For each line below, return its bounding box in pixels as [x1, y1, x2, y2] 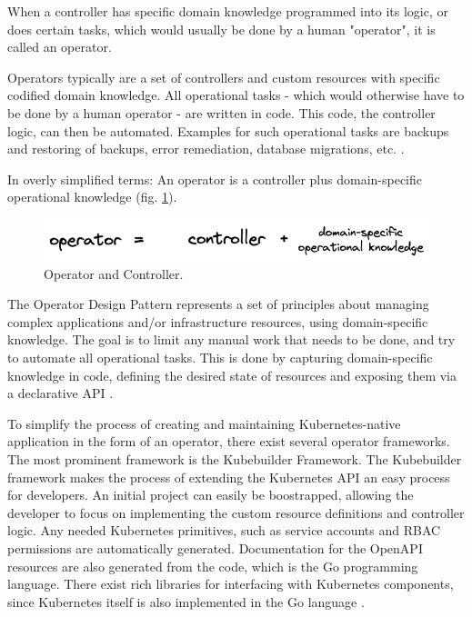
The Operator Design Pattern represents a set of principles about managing [7, 294, 429, 313]
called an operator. [7, 37, 112, 56]
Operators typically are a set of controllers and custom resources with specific [7, 67, 440, 86]
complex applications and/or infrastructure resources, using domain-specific [7, 312, 428, 331]
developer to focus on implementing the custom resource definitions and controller [7, 503, 465, 522]
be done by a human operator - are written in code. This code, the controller [7, 103, 436, 122]
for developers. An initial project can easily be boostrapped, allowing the [7, 485, 414, 504]
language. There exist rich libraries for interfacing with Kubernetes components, [7, 574, 454, 593]
